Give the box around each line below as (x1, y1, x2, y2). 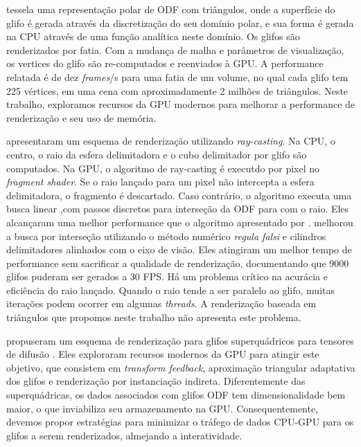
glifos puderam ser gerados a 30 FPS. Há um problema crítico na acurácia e (6, 269, 328, 284)
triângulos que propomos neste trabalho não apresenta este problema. (6, 310, 301, 325)
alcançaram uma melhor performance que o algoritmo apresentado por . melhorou (6, 215, 353, 229)
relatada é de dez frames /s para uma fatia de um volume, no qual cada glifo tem (6, 69, 349, 84)
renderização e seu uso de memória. (6, 110, 157, 125)
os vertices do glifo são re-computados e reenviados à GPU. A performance (6, 56, 324, 71)
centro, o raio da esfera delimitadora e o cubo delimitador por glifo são (6, 147, 307, 161)
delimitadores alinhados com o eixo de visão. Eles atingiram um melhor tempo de (6, 242, 352, 257)
